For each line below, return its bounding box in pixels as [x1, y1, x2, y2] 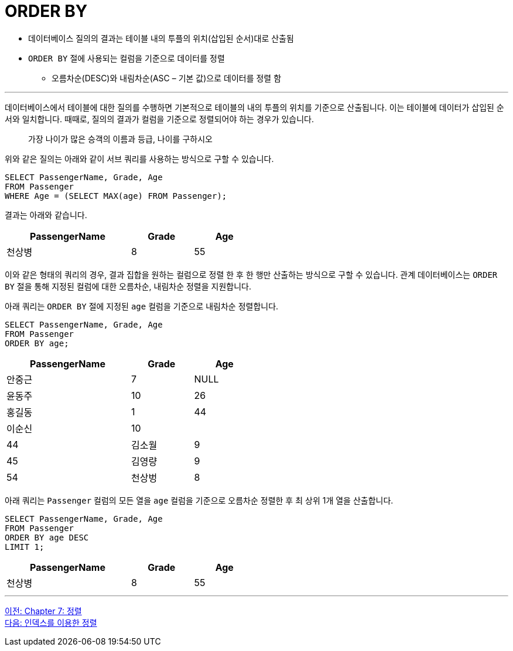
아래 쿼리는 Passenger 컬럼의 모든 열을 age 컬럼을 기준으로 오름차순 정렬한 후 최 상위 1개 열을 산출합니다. [5, 495, 394, 505]
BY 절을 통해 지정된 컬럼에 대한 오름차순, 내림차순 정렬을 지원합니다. [5, 281, 252, 291]
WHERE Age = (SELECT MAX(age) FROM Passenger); [5, 191, 227, 201]
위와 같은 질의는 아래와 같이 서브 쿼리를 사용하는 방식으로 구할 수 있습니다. [5, 153, 274, 164]
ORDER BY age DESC [5, 532, 89, 542]
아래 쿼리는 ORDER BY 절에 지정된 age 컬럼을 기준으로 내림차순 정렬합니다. [5, 301, 279, 311]
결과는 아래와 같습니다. [5, 209, 87, 220]
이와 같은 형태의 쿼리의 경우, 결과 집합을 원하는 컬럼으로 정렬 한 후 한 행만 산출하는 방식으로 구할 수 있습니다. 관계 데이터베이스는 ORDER [5, 269, 498, 280]
